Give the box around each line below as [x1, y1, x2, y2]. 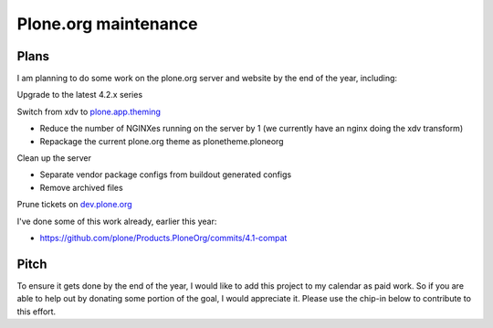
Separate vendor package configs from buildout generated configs [39, 169, 292, 180]
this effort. [16, 306, 57, 317]
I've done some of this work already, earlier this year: [16, 216, 217, 227]
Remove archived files [39, 182, 123, 193]
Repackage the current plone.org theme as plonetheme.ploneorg [39, 135, 284, 146]
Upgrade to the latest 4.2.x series [16, 90, 143, 101]
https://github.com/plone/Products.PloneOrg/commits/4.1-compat [39, 232, 288, 243]
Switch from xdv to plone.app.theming [16, 106, 162, 117]
